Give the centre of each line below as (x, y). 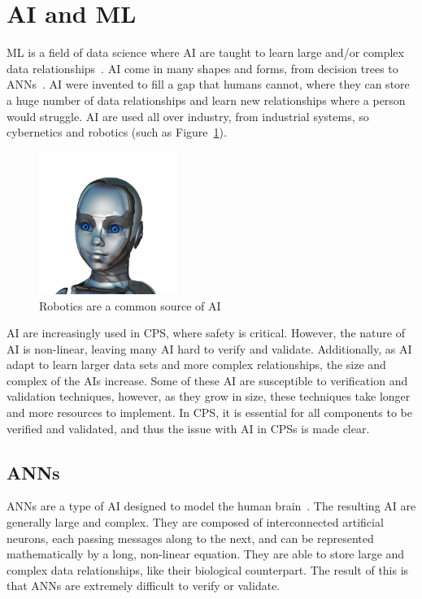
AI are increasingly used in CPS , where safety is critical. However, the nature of (206, 333)
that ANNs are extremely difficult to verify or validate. (144, 586)
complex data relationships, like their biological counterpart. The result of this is (208, 569)
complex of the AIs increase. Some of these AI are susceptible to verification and (207, 380)
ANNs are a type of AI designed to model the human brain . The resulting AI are (211, 506)
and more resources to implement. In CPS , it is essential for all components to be (209, 412)
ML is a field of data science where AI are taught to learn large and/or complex (205, 52)
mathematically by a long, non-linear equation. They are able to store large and (206, 554)
